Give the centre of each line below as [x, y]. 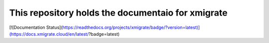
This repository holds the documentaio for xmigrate [118, 13]
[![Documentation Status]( [36, 27]
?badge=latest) [104, 34]
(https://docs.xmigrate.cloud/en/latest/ [49, 34]
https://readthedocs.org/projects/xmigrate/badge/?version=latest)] [131, 27]
